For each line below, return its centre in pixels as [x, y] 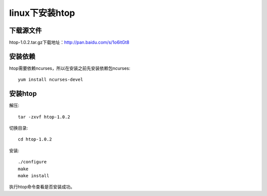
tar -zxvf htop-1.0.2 [44, 117]
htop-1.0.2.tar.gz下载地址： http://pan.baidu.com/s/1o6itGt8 [69, 43]
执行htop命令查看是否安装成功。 [42, 187]
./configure [32, 162]
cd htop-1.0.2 [35, 139]
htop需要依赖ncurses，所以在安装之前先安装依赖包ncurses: [70, 68]
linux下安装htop [42, 13]
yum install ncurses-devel [51, 80]
